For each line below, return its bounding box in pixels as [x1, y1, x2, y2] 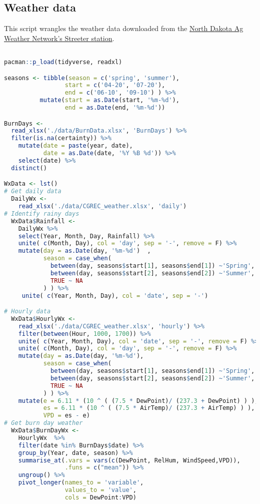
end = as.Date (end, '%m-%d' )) [64, 104, 165, 112]
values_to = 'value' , [64, 486, 136, 494]
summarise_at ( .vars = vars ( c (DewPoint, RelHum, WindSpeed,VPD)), [18, 456, 240, 464]
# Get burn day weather [4, 419, 83, 427]
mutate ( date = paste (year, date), [18, 142, 133, 150]
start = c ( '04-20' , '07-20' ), [64, 82, 165, 89]
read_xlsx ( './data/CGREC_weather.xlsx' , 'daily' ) [18, 203, 187, 210]
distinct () [11, 164, 47, 172]
